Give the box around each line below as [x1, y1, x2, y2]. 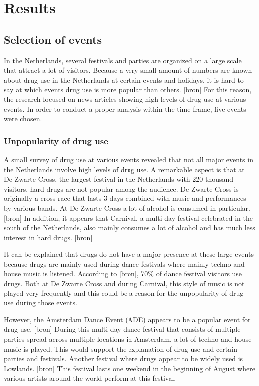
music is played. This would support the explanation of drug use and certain [4, 343, 237, 354]
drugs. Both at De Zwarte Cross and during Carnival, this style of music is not [4, 278, 245, 289]
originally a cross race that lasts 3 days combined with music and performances [4, 193, 246, 203]
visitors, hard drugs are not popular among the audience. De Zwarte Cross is [4, 183, 239, 193]
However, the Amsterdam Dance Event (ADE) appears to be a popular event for [4, 314, 251, 324]
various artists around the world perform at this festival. [4, 373, 176, 383]
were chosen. [4, 113, 42, 124]
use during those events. [4, 297, 77, 308]
